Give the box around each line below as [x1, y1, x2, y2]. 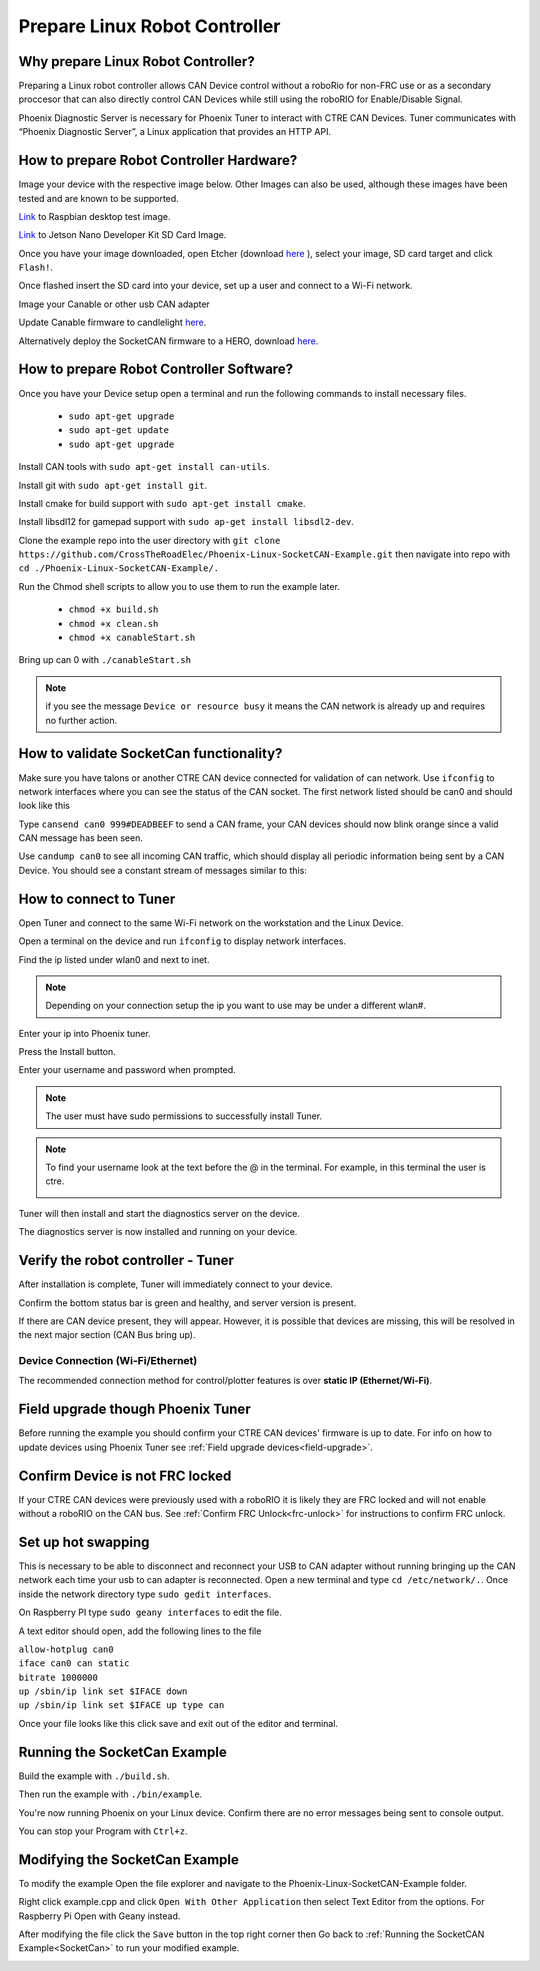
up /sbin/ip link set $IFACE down [18, 1686, 188, 1697]
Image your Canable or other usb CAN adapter [18, 298, 210, 310]
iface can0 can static [18, 1658, 130, 1669]
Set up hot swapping [18, 1533, 150, 1550]
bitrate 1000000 [18, 1671, 99, 1683]
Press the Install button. [18, 1046, 117, 1058]
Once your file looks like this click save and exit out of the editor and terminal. [18, 1717, 339, 1729]
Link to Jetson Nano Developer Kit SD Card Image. [18, 229, 227, 241]
